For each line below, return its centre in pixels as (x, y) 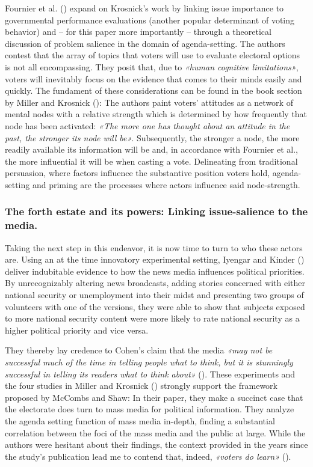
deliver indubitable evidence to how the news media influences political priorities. (155, 271)
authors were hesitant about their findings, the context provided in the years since (156, 444)
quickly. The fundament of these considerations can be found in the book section (153, 90)
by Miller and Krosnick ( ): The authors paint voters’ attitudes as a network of (149, 102)
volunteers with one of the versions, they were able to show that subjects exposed (155, 306)
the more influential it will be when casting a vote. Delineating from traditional (151, 161)
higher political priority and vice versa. (77, 330)
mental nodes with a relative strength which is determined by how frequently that (156, 114)
